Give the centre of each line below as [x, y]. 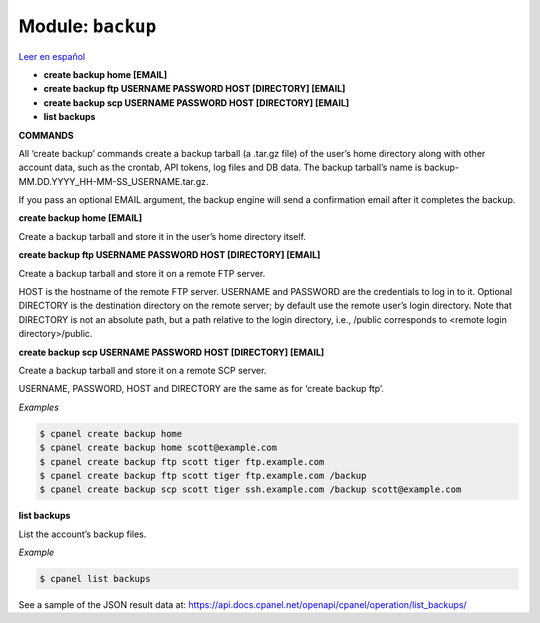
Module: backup [87, 26]
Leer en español [51, 56]
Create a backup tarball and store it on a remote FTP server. [142, 273]
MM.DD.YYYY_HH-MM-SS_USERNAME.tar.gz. [113, 181]
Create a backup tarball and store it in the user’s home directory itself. [162, 236]
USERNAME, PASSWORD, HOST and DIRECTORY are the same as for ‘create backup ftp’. [201, 389]
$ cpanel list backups [95, 579]
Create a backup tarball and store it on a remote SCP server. [142, 370]
